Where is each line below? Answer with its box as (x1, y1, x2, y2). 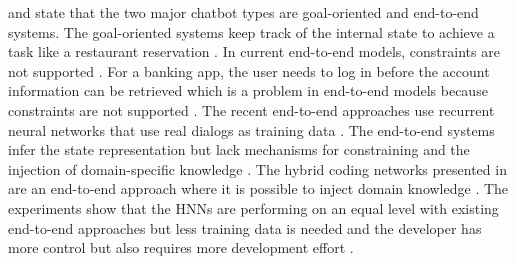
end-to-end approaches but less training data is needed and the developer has (8, 217, 482, 238)
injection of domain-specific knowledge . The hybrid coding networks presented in (8, 158, 507, 179)
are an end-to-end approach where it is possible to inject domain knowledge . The (8, 178, 509, 199)
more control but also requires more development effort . (8, 237, 354, 258)
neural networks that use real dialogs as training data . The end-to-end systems (8, 119, 495, 140)
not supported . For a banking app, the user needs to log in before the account (8, 60, 490, 81)
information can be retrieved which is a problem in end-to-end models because (8, 80, 488, 101)
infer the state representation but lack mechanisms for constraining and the (8, 139, 470, 160)
